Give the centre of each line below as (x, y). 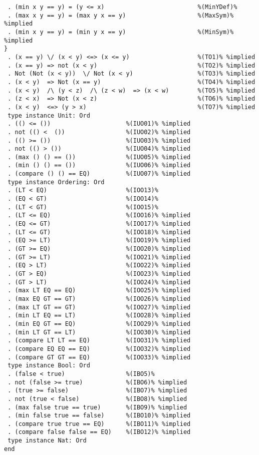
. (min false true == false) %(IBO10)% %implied (99, 416)
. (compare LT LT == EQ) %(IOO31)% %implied (99, 341)
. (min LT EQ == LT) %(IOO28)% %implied (99, 316)
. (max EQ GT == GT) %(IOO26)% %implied (99, 299)
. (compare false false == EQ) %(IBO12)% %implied (99, 432)
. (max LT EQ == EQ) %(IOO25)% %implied (99, 291)
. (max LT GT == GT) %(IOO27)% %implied (99, 307)
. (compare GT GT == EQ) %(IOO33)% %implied (99, 357)
